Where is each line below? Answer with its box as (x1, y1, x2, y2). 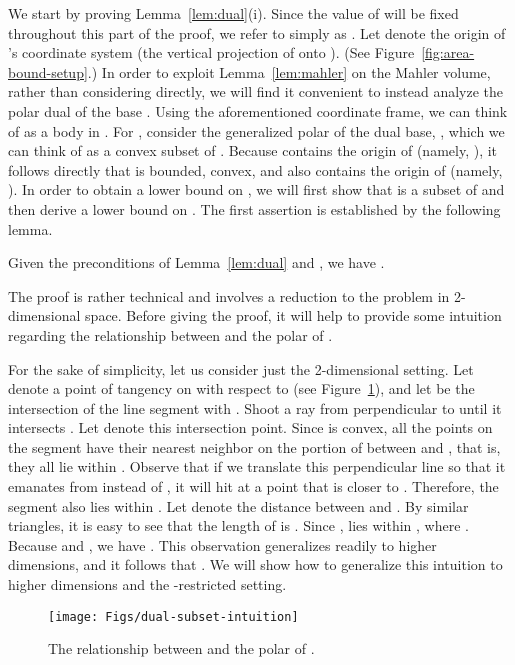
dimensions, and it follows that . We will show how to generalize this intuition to (8, 554, 503, 575)
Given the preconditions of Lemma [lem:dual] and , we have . (8, 252, 385, 273)
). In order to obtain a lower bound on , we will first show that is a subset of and (8, 179, 505, 200)
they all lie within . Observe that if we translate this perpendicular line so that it (8, 456, 506, 477)
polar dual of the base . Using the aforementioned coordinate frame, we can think (8, 100, 508, 121)
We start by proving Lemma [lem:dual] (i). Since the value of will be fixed (8, 3, 459, 23)
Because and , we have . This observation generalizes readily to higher (8, 534, 437, 555)
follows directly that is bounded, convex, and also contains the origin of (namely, (8, 159, 503, 180)
